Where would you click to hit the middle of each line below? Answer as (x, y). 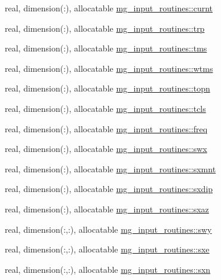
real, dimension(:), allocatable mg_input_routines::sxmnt (110, 168)
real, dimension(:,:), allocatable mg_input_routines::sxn (108, 269)
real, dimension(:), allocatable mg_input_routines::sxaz (107, 209)
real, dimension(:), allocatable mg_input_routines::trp (105, 28)
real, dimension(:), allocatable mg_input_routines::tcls (105, 108)
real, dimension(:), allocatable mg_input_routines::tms (106, 48)
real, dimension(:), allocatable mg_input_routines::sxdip (109, 189)
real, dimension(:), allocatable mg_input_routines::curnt (109, 8)
